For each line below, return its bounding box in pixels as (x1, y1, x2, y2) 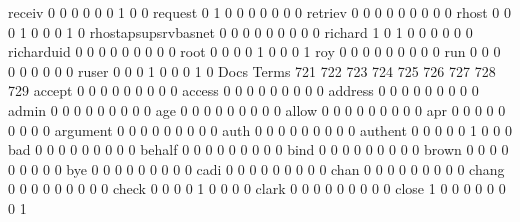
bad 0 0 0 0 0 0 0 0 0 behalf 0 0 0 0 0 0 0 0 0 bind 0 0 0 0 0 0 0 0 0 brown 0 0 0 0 (8, 139, 509, 160)
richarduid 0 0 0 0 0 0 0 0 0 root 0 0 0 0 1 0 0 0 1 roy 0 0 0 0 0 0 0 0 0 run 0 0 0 (8, 41, 501, 62)
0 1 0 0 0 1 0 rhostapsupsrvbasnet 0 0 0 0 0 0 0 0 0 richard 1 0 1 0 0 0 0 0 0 (8, 21, 473, 42)
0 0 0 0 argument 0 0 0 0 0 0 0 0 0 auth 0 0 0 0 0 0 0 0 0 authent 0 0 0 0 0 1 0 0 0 (8, 119, 512, 140)
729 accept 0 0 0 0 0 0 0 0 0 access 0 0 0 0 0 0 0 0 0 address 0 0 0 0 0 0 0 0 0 (8, 80, 479, 101)
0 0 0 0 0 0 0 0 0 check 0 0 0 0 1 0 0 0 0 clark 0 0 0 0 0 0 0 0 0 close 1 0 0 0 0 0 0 (8, 178, 506, 199)
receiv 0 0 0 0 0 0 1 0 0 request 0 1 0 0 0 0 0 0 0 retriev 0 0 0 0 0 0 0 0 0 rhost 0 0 (8, 2, 512, 22)
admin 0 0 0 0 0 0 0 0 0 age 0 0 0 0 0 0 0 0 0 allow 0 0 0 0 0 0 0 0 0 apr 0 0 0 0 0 (8, 99, 506, 120)
